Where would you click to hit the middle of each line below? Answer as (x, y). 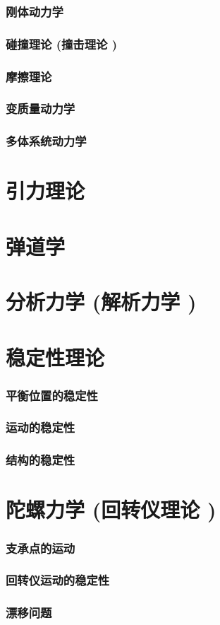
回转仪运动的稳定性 (58, 580)
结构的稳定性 (41, 460)
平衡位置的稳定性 (52, 395)
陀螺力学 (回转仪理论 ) (111, 509)
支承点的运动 (41, 548)
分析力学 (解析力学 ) (101, 302)
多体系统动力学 (46, 141)
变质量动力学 (41, 109)
